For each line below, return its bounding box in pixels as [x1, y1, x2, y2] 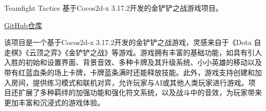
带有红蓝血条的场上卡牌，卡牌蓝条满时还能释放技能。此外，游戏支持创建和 [4, 66, 255, 77]
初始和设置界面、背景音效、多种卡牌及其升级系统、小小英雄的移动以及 [25, 57, 262, 68]
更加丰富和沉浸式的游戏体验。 [4, 97, 104, 107]
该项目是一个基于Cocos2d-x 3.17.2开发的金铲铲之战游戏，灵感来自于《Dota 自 [4, 37, 261, 48]
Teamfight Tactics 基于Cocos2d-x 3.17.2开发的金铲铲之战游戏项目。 [4, 3, 223, 13]
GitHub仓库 [4, 19, 42, 30]
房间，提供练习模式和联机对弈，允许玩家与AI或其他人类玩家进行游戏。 [11, 77, 249, 87]
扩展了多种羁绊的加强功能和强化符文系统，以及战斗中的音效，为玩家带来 [18, 87, 262, 98]
